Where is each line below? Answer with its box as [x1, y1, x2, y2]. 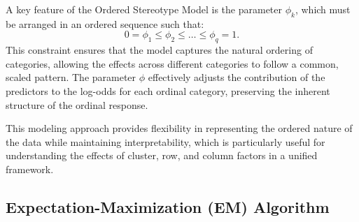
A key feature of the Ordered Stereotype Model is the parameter [6, 2, 283, 16]
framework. [6, 161, 54, 176]
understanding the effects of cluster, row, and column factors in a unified [6, 148, 318, 163]
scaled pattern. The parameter [6, 70, 136, 84]
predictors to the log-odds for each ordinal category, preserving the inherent [6, 83, 330, 98]
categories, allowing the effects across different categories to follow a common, [6, 56, 339, 71]
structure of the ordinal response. [6, 97, 148, 112]
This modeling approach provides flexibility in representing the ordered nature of [6, 121, 353, 135]
